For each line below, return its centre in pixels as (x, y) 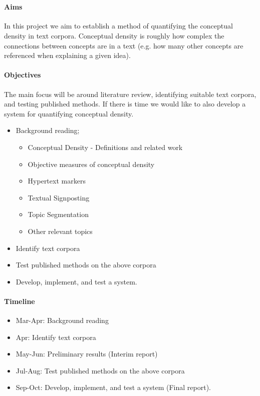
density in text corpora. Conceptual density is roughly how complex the (114, 35)
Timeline (20, 301)
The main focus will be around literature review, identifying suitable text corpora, (130, 94)
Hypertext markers (57, 181)
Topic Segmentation (58, 214)
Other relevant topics (60, 231)
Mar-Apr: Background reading (62, 320)
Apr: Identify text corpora (56, 337)
